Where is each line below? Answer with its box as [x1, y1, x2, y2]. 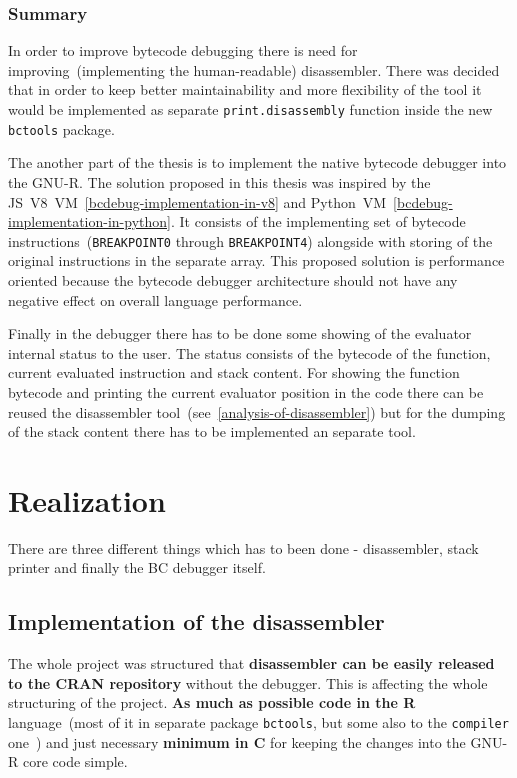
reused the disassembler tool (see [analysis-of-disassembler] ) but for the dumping [8, 401, 506, 422]
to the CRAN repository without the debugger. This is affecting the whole [8, 672, 488, 693]
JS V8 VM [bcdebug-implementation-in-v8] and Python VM [8, 191, 387, 212]
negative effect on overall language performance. [8, 289, 303, 310]
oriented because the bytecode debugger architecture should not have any [8, 269, 458, 290]
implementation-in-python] [8, 211, 171, 232]
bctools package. [8, 118, 115, 139]
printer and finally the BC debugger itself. [8, 557, 266, 578]
